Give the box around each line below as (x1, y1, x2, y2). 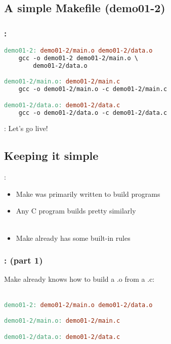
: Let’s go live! (4, 123, 48, 134)
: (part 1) (4, 254, 43, 267)
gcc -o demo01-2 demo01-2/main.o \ (18, 54, 138, 62)
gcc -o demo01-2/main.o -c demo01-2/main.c (18, 85, 167, 93)
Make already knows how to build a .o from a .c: (4, 274, 155, 284)
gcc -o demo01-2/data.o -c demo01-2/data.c (18, 109, 167, 116)
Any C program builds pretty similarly (16, 205, 136, 216)
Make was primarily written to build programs (16, 188, 160, 199)
